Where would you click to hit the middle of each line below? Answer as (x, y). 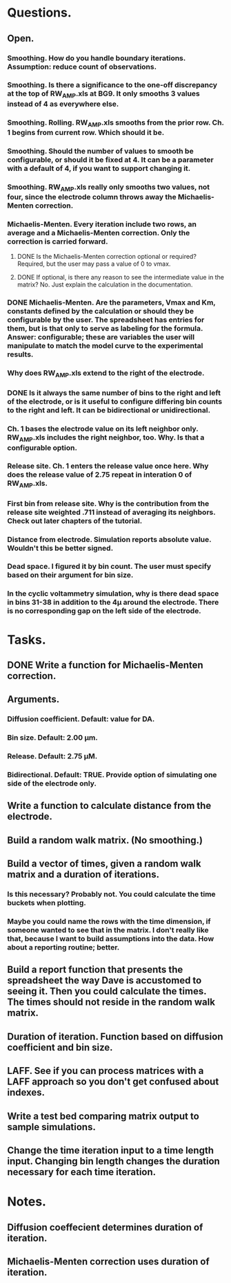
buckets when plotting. (47, 903)
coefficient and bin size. (60, 1047)
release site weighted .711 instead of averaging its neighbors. (111, 512)
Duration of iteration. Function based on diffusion (115, 1036)
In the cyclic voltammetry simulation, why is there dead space (113, 594)
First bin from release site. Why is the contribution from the (108, 503)
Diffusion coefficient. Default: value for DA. (81, 719)
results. (20, 354)
